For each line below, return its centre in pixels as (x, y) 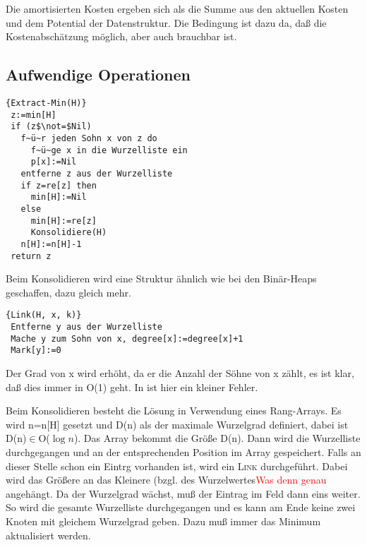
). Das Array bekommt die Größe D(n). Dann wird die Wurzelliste (217, 438)
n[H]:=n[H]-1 (51, 244)
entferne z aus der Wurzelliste (97, 173)
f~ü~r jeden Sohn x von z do (89, 138)
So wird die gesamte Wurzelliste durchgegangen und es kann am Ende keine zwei (181, 507)
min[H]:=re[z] (64, 221)
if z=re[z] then (59, 185)
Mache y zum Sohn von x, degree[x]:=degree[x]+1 (127, 339)
